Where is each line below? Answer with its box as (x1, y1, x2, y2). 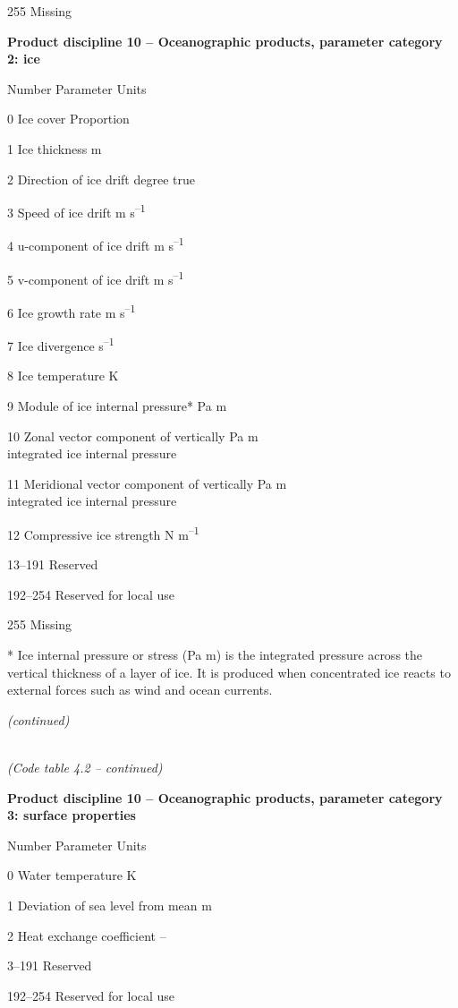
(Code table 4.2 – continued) (7, 757, 163, 776)
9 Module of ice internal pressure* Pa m (7, 397, 227, 414)
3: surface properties (7, 806, 136, 824)
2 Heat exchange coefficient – (7, 926, 166, 944)
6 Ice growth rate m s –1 (7, 300, 136, 321)
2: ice (7, 49, 40, 68)
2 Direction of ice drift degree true (7, 169, 195, 188)
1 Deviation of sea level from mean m (7, 895, 212, 914)
